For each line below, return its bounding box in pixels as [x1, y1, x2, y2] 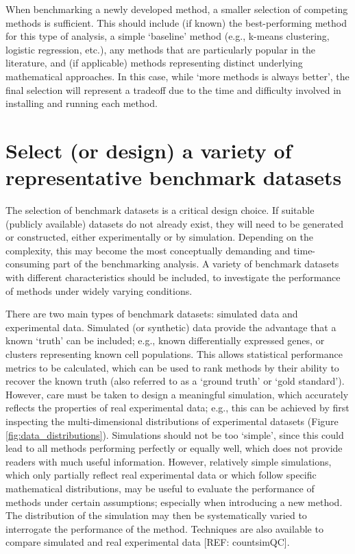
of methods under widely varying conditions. [5, 283, 193, 298]
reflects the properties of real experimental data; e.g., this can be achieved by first [5, 400, 350, 415]
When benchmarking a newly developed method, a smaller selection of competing [5, 2, 348, 16]
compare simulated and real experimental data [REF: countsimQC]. [5, 535, 290, 549]
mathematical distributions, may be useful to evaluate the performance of [5, 481, 315, 495]
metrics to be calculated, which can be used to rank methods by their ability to [5, 360, 339, 374]
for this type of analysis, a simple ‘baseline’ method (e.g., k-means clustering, [5, 29, 330, 43]
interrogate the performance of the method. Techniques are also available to [5, 521, 323, 535]
